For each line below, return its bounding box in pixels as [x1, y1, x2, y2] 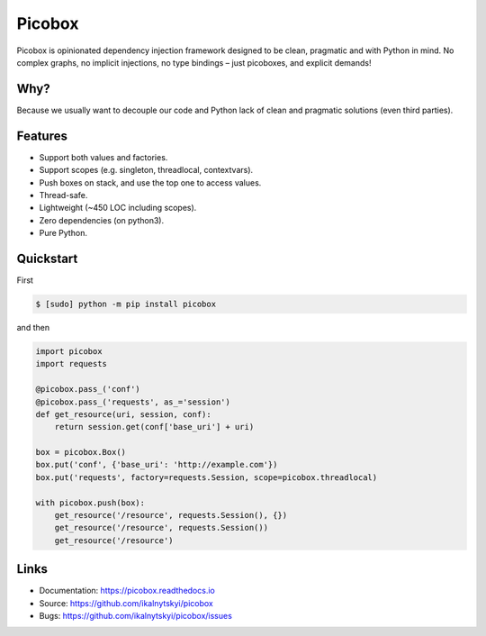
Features [16, 128, 67, 143]
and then [16, 322, 49, 332]
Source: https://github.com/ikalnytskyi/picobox [39, 597, 213, 608]
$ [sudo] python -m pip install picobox [35, 298, 216, 309]
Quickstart [16, 250, 78, 266]
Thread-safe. [39, 189, 88, 200]
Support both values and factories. [39, 151, 168, 162]
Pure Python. [39, 228, 87, 239]
